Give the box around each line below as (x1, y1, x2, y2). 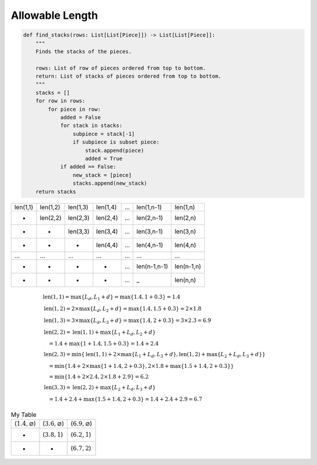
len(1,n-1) (136, 203, 162, 211)
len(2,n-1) (136, 214, 164, 222)
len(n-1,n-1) (136, 262, 168, 270)
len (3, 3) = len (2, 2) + (43, 384, 100, 391)
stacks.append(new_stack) (72, 180, 147, 187)
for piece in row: (48, 106, 101, 112)
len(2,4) (96, 214, 119, 222)
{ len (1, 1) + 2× (81, 351, 122, 358)
